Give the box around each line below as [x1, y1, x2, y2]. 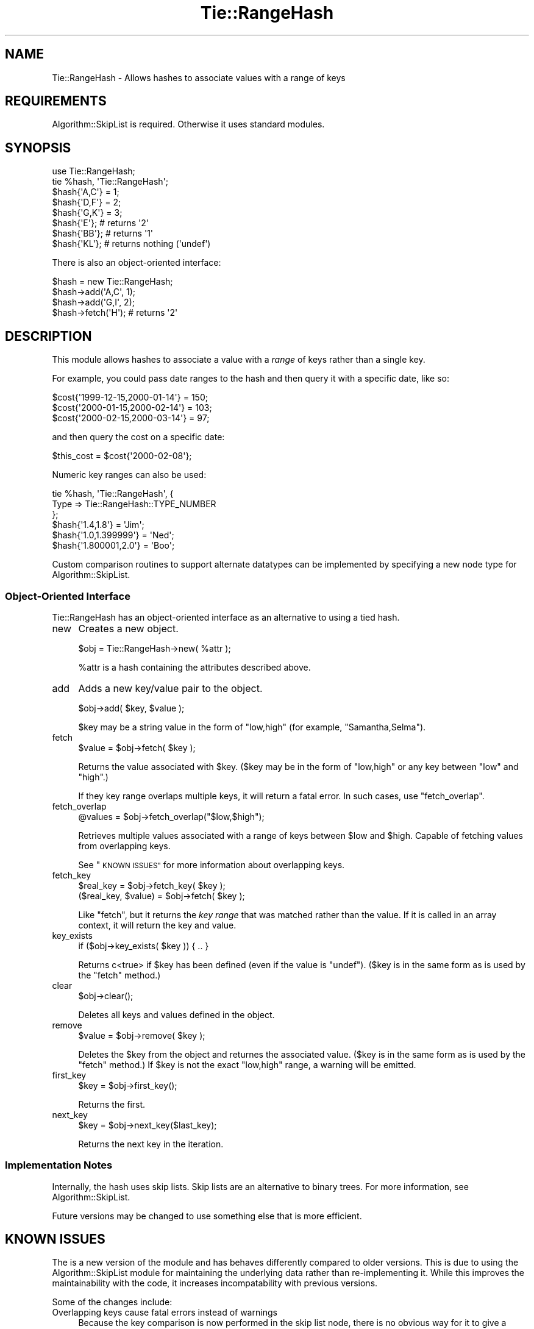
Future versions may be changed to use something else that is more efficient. [52, 1210, 362, 1221]
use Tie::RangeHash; [52, 166, 135, 177]
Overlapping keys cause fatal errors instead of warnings [52, 1307, 277, 1318]
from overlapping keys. [78, 840, 171, 851]
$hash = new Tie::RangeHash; [52, 276, 173, 287]
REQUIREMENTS [5, 93, 107, 109]
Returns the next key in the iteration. [78, 1138, 224, 1149]
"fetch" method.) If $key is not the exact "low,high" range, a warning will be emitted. [78, 1059, 416, 1070]
